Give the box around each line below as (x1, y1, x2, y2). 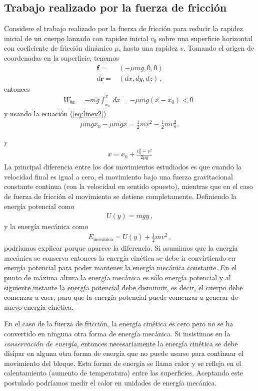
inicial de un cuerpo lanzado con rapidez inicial (4, 33, 148, 43)
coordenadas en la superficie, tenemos (4, 52, 119, 63)
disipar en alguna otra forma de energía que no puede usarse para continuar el (4, 348, 243, 358)
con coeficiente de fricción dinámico (4, 43, 112, 53)
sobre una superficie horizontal (159, 33, 253, 43)
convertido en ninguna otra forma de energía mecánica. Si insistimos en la (4, 328, 230, 338)
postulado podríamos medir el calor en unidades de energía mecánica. (4, 377, 217, 387)
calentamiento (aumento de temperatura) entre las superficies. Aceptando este (4, 367, 243, 378)
